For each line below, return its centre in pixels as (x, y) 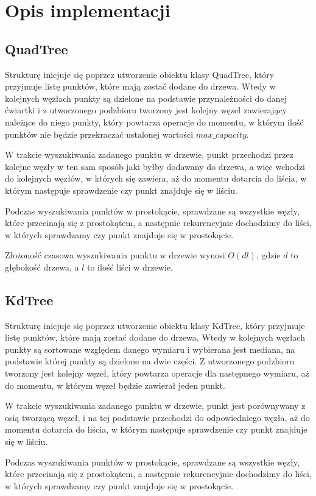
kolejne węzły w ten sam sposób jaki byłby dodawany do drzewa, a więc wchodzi (155, 166)
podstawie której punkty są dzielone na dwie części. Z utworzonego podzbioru (150, 361)
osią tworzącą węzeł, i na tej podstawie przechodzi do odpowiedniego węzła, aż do (157, 417)
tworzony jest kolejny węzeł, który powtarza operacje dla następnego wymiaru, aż (157, 373)
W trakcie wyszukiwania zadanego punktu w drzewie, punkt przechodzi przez (149, 154)
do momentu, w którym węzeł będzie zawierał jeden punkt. (115, 385)
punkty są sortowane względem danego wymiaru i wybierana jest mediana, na (150, 349)
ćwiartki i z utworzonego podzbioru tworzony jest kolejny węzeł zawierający (146, 110)
